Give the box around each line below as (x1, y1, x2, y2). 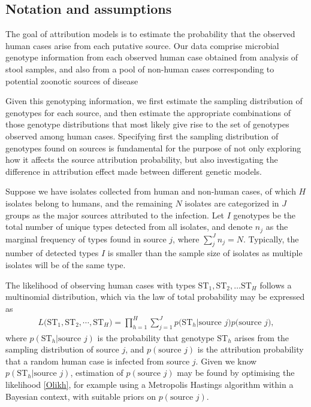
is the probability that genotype (97, 331, 215, 344)
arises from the (234, 331, 289, 344)
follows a (259, 278, 292, 291)
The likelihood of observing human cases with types (5, 278, 195, 291)
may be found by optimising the (177, 366, 295, 379)
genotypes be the (233, 208, 296, 221)
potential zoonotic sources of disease (5, 74, 138, 87)
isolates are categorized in (185, 196, 279, 209)
